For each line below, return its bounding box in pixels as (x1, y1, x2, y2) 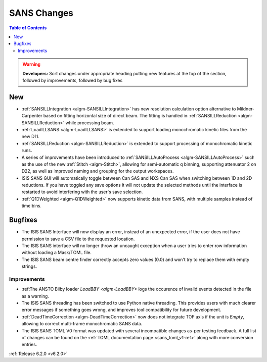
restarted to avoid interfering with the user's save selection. (21, 189, 143, 195)
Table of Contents (9, 25, 47, 31)
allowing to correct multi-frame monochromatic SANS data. (21, 321, 143, 327)
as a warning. (21, 293, 49, 299)
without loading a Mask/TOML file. (21, 250, 91, 256)
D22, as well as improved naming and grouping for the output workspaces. (21, 168, 174, 174)
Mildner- (237, 105, 255, 111)
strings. (21, 263, 37, 269)
